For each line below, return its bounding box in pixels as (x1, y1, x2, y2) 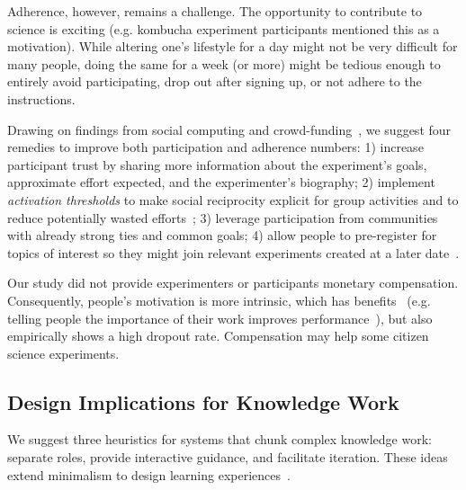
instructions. (7, 89, 76, 108)
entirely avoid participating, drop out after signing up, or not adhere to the (7, 72, 422, 91)
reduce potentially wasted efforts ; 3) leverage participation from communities (7, 208, 438, 227)
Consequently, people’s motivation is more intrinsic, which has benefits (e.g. (7, 290, 431, 309)
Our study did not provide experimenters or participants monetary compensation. (7, 273, 459, 292)
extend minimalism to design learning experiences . (7, 465, 291, 484)
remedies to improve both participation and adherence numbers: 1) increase (7, 138, 424, 156)
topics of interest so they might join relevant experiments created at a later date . (7, 243, 460, 262)
